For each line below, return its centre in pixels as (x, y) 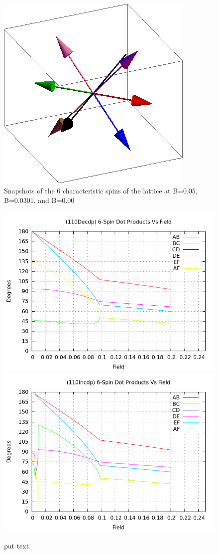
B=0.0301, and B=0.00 (39, 200)
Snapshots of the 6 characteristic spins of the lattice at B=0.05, (101, 190)
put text (17, 545)
